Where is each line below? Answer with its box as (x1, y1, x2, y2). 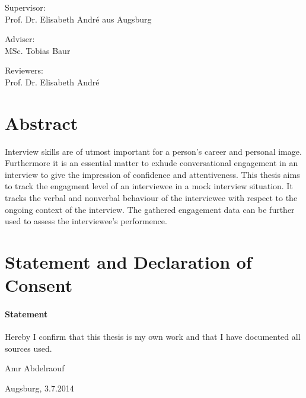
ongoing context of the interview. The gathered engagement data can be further (5, 203, 295, 215)
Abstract (5, 110, 78, 135)
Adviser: (5, 33, 35, 45)
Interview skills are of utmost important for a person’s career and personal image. (5, 145, 302, 157)
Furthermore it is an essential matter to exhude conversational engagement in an (5, 157, 298, 169)
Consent (5, 273, 73, 297)
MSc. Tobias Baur (5, 44, 71, 56)
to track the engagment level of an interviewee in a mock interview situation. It (5, 180, 293, 192)
